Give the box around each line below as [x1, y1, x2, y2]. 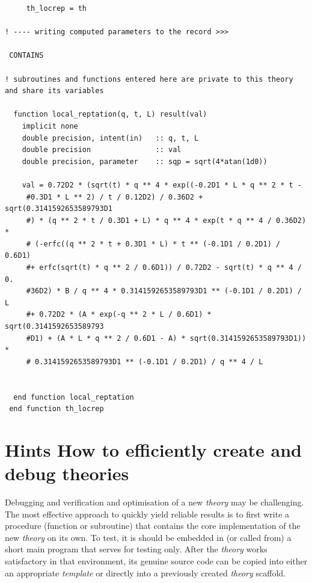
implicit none [22, 121, 78, 130]
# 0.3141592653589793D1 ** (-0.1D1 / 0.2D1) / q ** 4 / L [26, 357, 263, 366]
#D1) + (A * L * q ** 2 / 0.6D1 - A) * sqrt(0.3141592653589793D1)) [26, 334, 307, 343]
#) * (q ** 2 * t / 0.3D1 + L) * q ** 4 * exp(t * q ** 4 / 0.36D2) [26, 216, 307, 225]
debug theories [5, 461, 129, 486]
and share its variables [5, 87, 104, 96]
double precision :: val [22, 145, 182, 154]
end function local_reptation [13, 392, 134, 401]
